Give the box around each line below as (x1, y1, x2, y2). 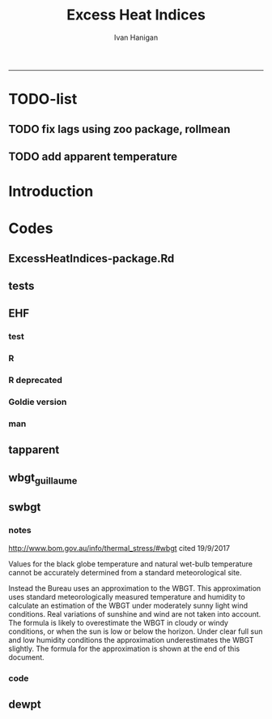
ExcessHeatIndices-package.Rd (8, 252, 175, 265)
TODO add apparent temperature (8, 149, 178, 163)
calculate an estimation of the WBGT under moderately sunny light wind (8, 601, 249, 610)
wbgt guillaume (8, 471, 78, 487)
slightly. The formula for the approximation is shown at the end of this (8, 644, 240, 653)
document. (8, 652, 45, 662)
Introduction (8, 183, 94, 200)
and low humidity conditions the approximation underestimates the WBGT (8, 635, 254, 644)
